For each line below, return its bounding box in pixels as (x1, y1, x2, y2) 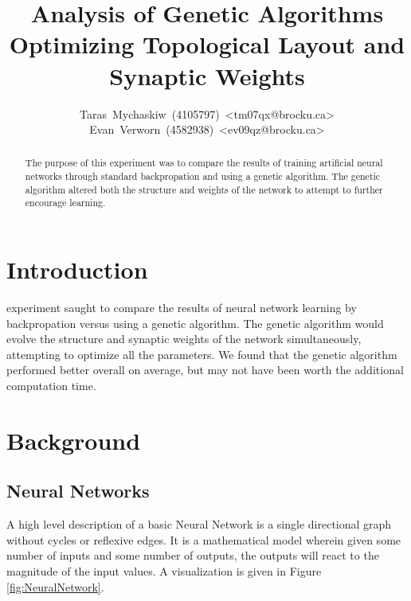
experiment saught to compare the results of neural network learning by (6, 299, 357, 316)
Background (6, 423, 141, 456)
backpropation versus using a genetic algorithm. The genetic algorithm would (6, 314, 384, 331)
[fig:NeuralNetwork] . (6, 578, 104, 595)
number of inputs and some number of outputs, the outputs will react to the (6, 547, 379, 564)
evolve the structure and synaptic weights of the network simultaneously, (6, 330, 362, 347)
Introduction (6, 253, 148, 286)
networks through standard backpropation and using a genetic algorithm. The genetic (25, 170, 381, 183)
